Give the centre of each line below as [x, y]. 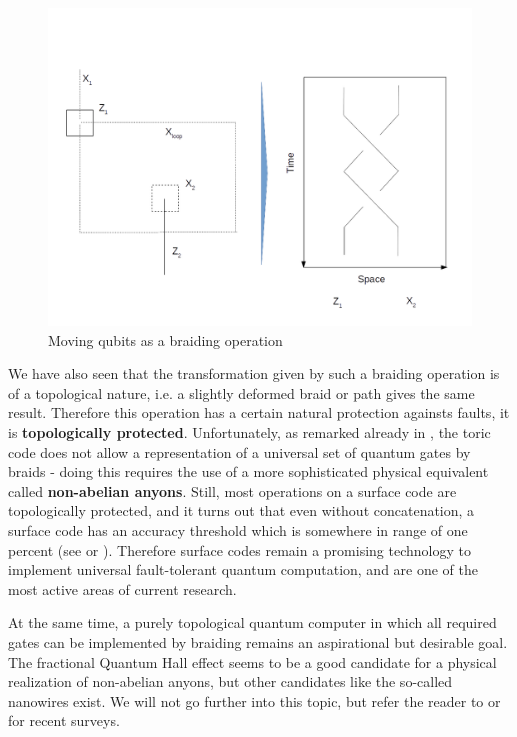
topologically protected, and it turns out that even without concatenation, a [241, 510]
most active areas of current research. [122, 588]
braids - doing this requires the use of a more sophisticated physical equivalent [248, 471]
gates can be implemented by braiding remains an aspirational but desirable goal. [258, 641]
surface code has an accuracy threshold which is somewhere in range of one [238, 529]
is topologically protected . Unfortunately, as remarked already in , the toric [249, 431]
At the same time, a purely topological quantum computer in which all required [252, 622]
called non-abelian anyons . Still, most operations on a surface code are [232, 490]
